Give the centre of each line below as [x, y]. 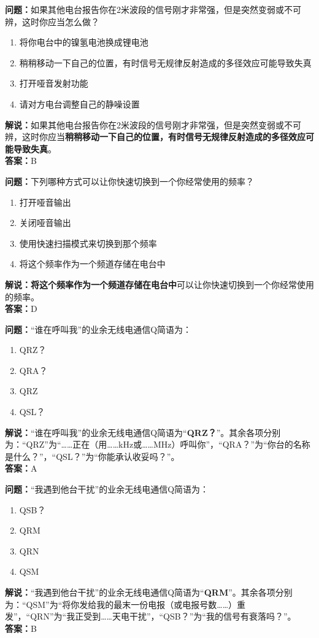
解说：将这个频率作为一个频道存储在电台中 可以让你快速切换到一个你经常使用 [159, 284]
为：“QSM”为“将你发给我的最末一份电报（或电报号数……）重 [125, 604]
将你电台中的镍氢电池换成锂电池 [84, 42]
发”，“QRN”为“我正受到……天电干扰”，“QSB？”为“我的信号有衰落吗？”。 [151, 616]
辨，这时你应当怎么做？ [52, 21]
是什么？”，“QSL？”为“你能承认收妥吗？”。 [92, 456]
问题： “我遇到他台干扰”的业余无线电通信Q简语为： [107, 489]
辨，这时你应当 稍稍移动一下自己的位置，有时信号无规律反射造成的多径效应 [155, 137]
